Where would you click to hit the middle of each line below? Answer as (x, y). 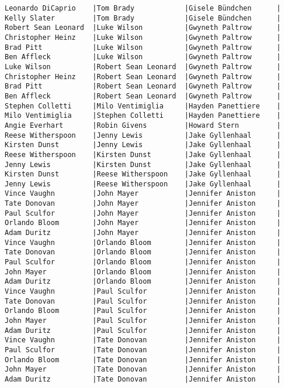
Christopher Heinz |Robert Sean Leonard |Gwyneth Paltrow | (143, 76)
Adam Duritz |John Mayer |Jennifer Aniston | (143, 233)
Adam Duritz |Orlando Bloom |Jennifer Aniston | (143, 282)
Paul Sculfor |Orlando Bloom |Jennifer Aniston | (143, 262)
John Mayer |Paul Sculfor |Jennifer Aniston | (143, 321)
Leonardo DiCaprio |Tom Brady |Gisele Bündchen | (143, 8)
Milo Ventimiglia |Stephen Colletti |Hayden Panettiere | (143, 116)
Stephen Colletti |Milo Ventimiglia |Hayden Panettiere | (143, 106)
